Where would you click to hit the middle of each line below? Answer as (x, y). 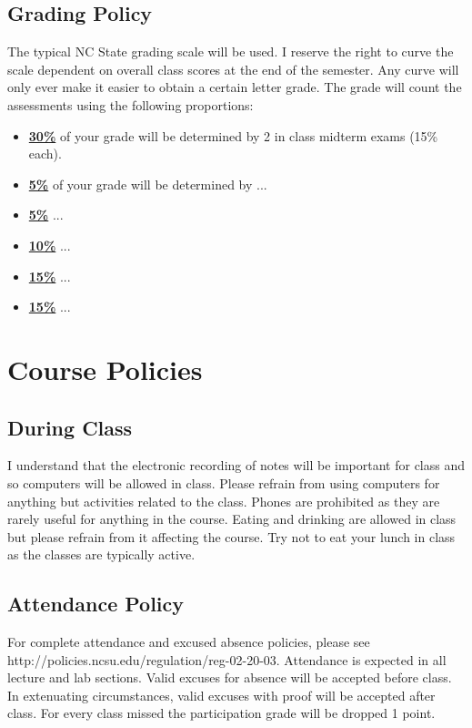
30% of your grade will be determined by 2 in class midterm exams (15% (233, 135)
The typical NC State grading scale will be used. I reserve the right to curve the (231, 51)
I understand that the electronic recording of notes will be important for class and (236, 465)
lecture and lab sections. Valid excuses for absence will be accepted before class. (230, 677)
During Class (70, 427)
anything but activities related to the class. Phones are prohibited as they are (224, 501)
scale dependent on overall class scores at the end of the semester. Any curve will (233, 69)
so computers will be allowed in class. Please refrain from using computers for (224, 482)
